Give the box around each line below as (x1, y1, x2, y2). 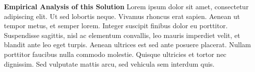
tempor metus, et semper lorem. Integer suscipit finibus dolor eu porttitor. (4, 20, 228, 31)
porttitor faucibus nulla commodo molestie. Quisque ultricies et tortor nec (4, 49, 227, 59)
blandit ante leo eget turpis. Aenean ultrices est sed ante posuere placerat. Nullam (4, 39, 251, 50)
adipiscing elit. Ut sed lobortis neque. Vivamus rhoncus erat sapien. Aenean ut (4, 11, 240, 21)
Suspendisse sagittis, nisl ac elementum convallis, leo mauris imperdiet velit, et (4, 30, 240, 40)
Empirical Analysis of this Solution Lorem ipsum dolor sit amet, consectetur (4, 1, 249, 11)
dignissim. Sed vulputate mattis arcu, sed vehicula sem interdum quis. (4, 58, 215, 69)
